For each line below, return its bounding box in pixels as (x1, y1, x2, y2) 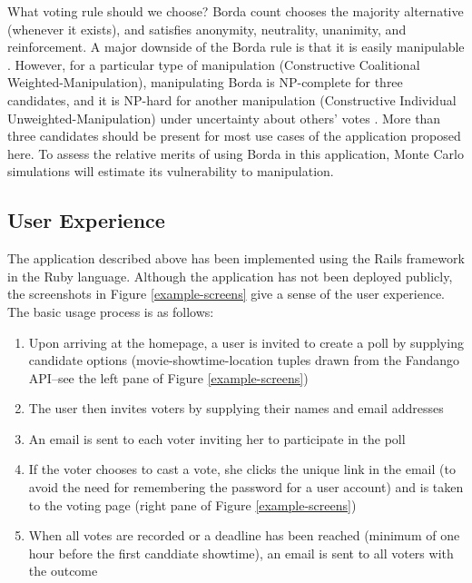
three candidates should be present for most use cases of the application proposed (7, 126, 461, 145)
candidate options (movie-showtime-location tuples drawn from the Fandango (28, 351, 459, 370)
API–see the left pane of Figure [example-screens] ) (28, 368, 309, 387)
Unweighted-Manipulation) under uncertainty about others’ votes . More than (7, 108, 441, 127)
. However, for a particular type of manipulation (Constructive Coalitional (7, 54, 420, 74)
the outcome (28, 561, 98, 580)
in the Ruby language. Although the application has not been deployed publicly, (7, 266, 453, 285)
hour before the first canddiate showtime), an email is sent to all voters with (28, 543, 454, 562)
